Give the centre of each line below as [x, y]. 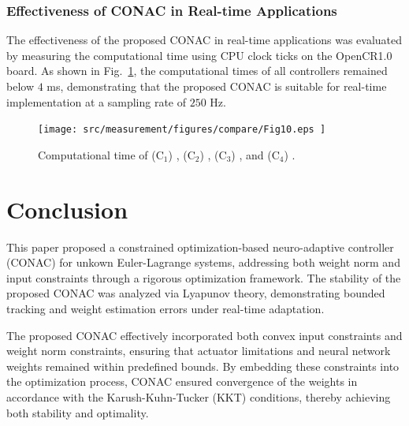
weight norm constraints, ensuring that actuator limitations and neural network [199, 351]
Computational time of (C [101, 154]
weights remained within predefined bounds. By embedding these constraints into [203, 366]
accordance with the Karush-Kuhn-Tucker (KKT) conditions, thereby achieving [199, 396]
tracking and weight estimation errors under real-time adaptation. [165, 308]
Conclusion [67, 209]
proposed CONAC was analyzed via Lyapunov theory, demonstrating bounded [196, 293]
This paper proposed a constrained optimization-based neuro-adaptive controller [200, 247]
